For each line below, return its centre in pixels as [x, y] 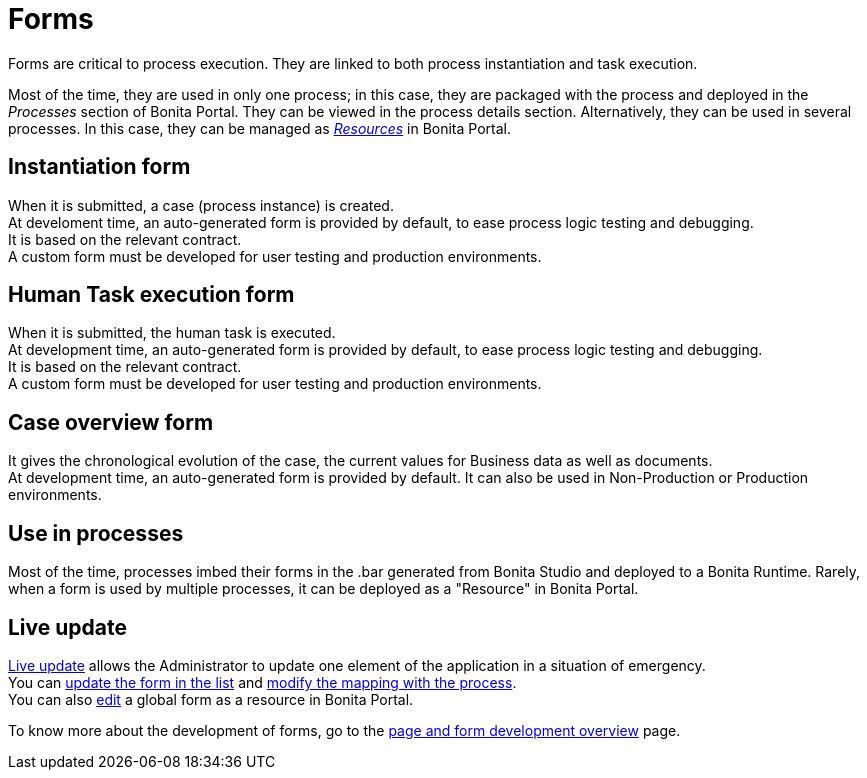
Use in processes [96, 533]
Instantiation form [99, 167]
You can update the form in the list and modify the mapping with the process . [262, 682]
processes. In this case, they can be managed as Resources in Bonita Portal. [259, 128]
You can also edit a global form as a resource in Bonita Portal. [211, 699]
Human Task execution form [151, 295]
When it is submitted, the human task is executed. [172, 333]
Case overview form [111, 422]
